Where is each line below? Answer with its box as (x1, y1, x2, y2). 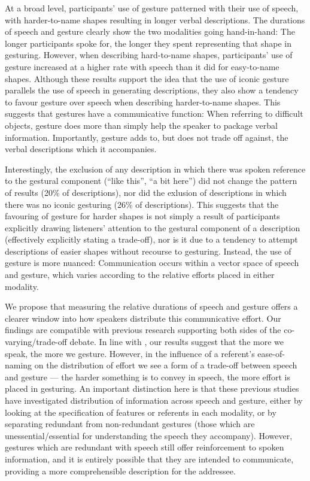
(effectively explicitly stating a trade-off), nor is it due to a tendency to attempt (5, 233, 298, 246)
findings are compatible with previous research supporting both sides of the (5, 323, 281, 336)
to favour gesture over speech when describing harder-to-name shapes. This (5, 95, 281, 108)
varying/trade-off (5, 335, 67, 348)
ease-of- (257, 347, 285, 359)
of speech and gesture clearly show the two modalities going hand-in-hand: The (5, 25, 295, 38)
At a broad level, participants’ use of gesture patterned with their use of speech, (5, 2, 299, 14)
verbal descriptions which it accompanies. (5, 143, 157, 155)
